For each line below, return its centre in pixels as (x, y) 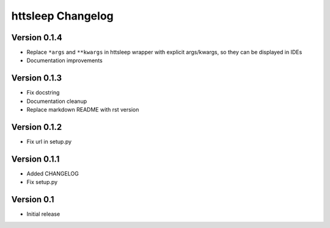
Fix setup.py (42, 182)
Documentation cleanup (57, 101)
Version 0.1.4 (37, 37)
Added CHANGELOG (53, 173)
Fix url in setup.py (49, 142)
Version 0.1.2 (37, 127)
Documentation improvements (65, 60)
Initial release (43, 214)
